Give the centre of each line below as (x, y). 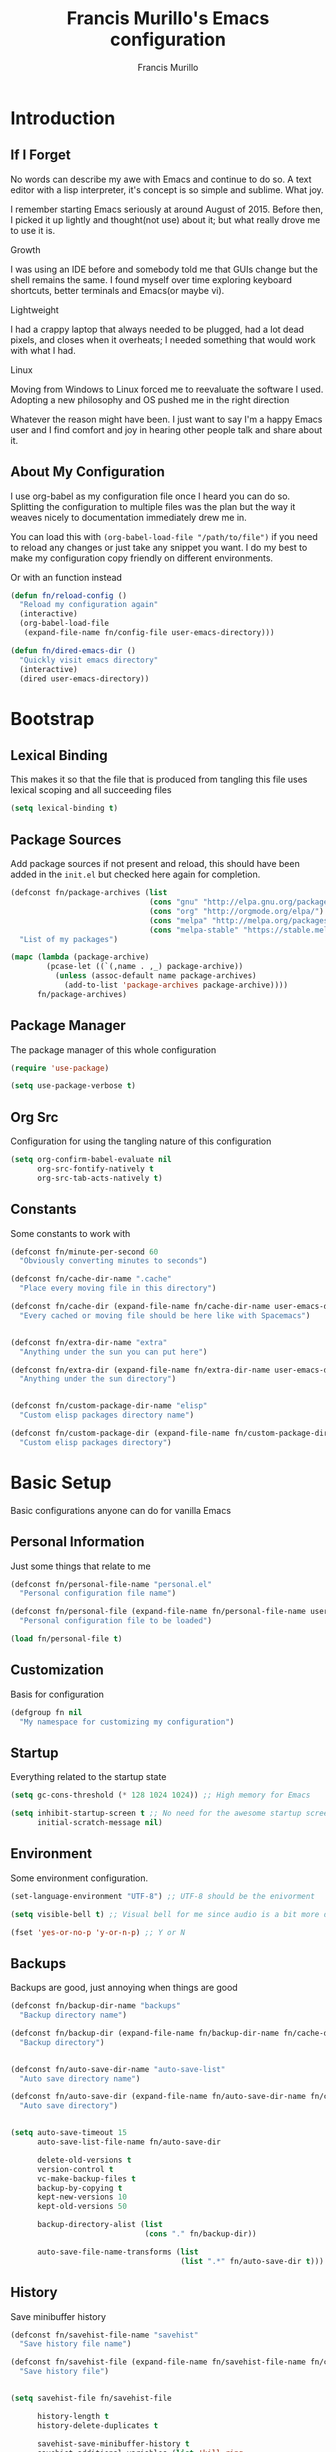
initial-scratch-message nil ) (99, 1823)
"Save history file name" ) (75, 2344)
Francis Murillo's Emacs (168, 18)
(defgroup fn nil (46, 1712)
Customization (57, 1670)
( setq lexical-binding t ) (64, 808)
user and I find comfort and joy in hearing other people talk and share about (166, 429)
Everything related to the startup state (88, 1777)
